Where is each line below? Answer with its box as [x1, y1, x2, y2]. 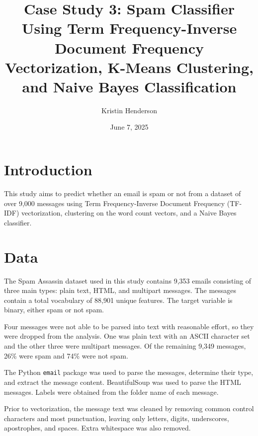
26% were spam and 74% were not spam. [4, 350, 128, 361]
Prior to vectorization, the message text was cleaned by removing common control [4, 403, 254, 414]
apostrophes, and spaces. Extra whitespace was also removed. [4, 423, 191, 433]
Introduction [4, 159, 92, 180]
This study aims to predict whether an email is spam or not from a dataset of [4, 188, 241, 198]
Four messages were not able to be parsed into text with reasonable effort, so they [4, 321, 254, 331]
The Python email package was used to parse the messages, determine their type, [4, 367, 254, 377]
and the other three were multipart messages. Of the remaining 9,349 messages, [4, 341, 246, 351]
